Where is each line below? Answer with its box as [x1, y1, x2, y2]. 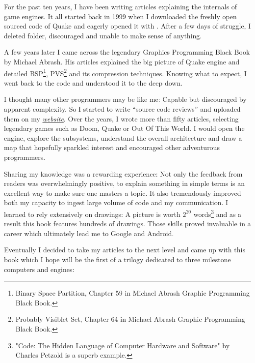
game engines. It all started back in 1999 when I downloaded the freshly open [4, 11, 237, 21]
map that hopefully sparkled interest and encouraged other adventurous [4, 142, 220, 152]
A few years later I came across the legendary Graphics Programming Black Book [4, 47, 250, 57]
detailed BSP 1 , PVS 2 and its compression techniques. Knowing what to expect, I [4, 66, 247, 78]
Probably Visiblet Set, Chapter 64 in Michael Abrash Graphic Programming [15, 314, 245, 324]
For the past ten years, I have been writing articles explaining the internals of [4, 1, 237, 11]
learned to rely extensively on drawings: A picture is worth [4, 209, 180, 219]
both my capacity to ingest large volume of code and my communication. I [4, 197, 229, 208]
